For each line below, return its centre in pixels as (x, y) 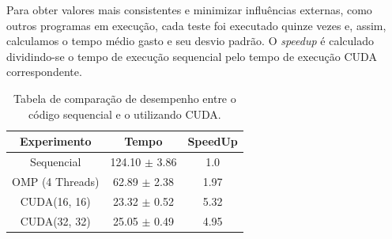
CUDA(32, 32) (55, 220)
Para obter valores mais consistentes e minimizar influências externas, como (189, 9)
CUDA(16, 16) (55, 201)
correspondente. (44, 72)
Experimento (55, 141)
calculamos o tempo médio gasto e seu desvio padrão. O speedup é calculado (190, 41)
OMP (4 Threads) (56, 181)
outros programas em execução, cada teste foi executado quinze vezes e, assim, (196, 25)
